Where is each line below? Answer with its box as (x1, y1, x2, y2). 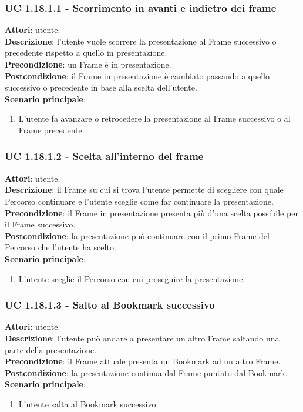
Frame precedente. (18, 123, 85, 136)
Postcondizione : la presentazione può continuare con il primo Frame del (5, 229, 270, 242)
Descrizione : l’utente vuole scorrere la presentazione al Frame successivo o (5, 35, 277, 47)
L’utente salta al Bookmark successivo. (18, 397, 159, 410)
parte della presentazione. (5, 343, 97, 356)
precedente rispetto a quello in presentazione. (5, 46, 167, 59)
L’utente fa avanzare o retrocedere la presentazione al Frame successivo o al (18, 112, 291, 125)
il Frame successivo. (5, 218, 76, 230)
